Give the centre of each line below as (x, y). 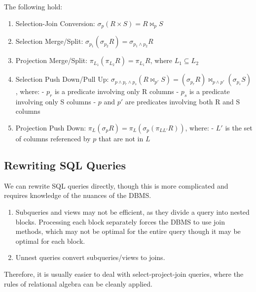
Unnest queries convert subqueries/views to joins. (90, 257)
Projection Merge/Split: (52, 60)
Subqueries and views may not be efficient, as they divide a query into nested (132, 212)
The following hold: (33, 6)
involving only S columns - (56, 101)
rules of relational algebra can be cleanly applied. (78, 283)
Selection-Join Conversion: (55, 23)
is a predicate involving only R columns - (117, 91)
